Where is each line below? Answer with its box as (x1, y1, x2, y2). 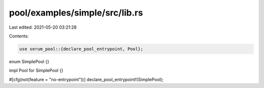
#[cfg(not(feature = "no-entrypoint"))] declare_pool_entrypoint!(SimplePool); (9, 76, 164, 82)
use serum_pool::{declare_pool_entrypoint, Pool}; (19, 46, 144, 52)
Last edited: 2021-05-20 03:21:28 (9, 24, 77, 30)
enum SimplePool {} (9, 58, 49, 64)
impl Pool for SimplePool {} (9, 68, 64, 73)
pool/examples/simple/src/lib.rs (9, 7, 143, 18)
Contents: (9, 33, 29, 39)
